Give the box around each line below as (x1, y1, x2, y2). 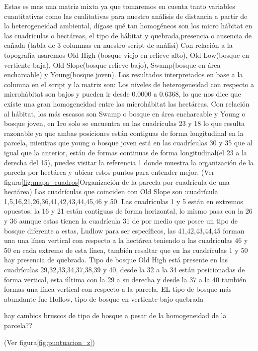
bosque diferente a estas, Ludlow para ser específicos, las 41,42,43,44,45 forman (4, 225, 245, 235)
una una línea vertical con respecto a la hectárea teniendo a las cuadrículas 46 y (4, 235, 248, 245)
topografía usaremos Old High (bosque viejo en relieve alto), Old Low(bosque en (4, 49, 249, 60)
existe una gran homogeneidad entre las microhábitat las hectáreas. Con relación (4, 98, 250, 109)
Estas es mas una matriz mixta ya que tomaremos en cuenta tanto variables (4, 1, 235, 11)
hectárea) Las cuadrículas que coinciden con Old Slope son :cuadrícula (4, 186, 218, 197)
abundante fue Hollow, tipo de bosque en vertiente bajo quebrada (4, 293, 204, 304)
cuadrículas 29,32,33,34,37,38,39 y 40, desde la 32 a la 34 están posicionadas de (4, 264, 245, 275)
